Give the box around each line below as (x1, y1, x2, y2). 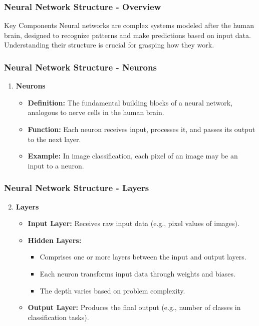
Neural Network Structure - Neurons (4, 60, 157, 73)
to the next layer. (28, 133, 81, 144)
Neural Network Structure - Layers (4, 181, 149, 194)
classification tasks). (28, 311, 89, 322)
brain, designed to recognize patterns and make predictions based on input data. (4, 29, 251, 40)
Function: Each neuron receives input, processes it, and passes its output (28, 124, 255, 134)
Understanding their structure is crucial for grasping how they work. (4, 39, 214, 50)
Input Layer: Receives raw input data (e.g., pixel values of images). (28, 218, 239, 228)
